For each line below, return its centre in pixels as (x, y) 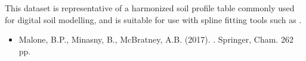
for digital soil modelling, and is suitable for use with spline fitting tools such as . (153, 19)
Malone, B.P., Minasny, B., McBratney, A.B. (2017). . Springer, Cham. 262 (156, 39)
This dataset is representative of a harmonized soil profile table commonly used (150, 8)
